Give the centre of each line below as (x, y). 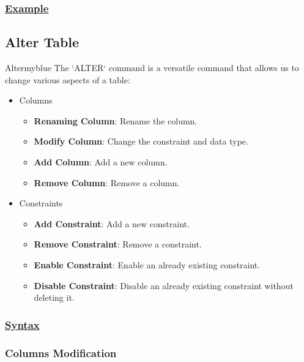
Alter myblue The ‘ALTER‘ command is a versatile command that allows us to (152, 68)
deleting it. (54, 297)
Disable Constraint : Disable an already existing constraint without (164, 285)
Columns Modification (61, 353)
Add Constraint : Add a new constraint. (112, 223)
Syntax (22, 324)
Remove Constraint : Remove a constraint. (118, 244)
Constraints (41, 203)
